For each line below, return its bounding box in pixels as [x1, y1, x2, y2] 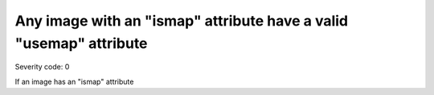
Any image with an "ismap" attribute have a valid [14, 12, 349, 30]
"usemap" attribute [14, 34, 148, 52]
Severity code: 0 [14, 62, 70, 72]
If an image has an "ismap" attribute [14, 77, 134, 86]
